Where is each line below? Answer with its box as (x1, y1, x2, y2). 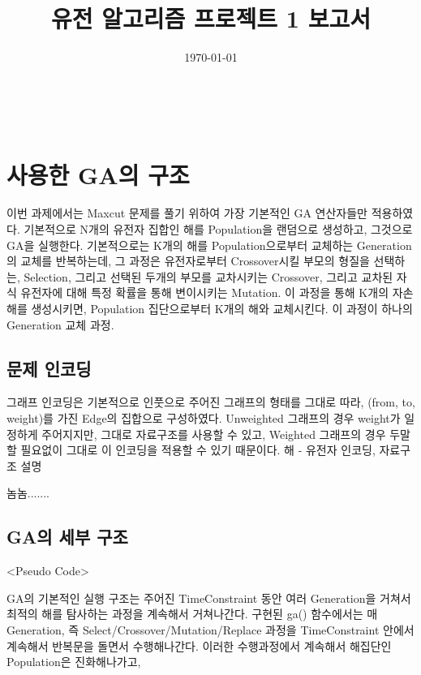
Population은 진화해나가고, (6, 653, 141, 670)
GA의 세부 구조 (6, 524, 128, 549)
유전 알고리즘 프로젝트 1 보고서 (51, 2, 371, 35)
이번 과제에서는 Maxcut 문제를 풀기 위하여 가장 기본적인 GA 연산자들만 (6, 204, 368, 221)
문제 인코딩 (6, 355, 92, 380)
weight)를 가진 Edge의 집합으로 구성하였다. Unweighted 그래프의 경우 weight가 (6, 409, 401, 426)
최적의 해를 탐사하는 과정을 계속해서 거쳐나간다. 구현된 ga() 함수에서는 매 (6, 605, 378, 622)
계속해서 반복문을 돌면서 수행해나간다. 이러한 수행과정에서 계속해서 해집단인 (6, 637, 392, 654)
